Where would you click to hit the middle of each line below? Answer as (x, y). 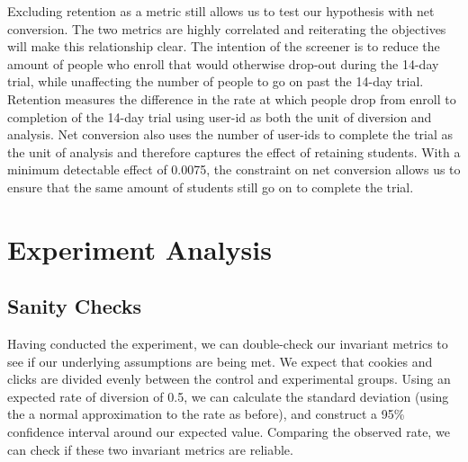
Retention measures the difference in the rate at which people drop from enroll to (232, 98)
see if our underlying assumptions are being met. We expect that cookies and (220, 361)
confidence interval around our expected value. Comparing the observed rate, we (229, 432)
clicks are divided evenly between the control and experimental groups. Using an (229, 379)
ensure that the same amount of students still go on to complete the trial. (211, 187)
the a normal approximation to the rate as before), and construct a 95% (206, 414)
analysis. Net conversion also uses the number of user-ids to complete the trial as (230, 134)
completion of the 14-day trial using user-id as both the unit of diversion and (220, 116)
